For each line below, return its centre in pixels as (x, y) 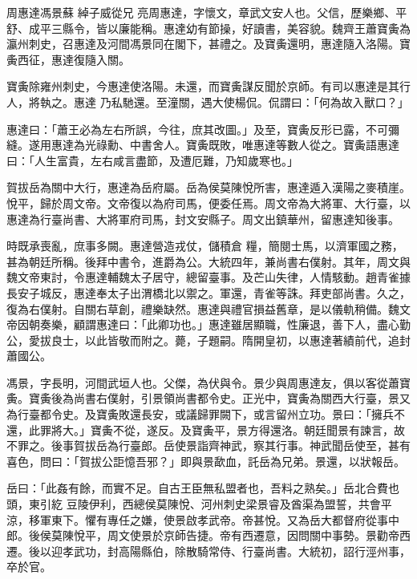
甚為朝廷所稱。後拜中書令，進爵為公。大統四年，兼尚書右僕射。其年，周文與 (208, 261)
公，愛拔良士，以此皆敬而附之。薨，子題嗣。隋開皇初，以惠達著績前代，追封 (208, 340)
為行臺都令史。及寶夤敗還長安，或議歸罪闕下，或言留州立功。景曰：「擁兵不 (206, 414)
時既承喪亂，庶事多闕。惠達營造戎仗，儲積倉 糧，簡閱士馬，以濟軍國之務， (205, 246)
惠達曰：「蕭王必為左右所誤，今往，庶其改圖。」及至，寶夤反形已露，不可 (197, 129)
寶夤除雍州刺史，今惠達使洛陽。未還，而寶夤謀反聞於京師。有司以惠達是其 (203, 86)
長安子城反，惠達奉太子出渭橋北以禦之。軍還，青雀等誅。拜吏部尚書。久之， (208, 292)
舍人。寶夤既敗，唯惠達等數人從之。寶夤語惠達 (275, 145)
